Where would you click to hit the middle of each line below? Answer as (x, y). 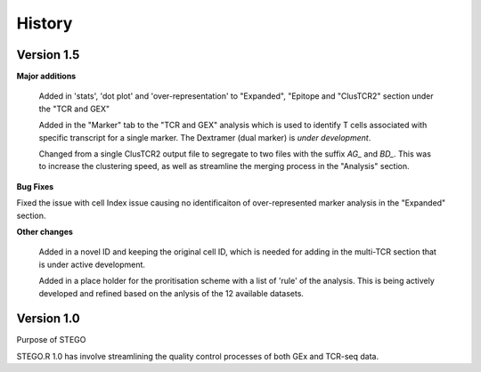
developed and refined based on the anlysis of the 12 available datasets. (171, 293)
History (45, 23)
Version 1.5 (48, 55)
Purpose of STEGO (51, 340)
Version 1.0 (48, 319)
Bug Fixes (35, 186)
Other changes (45, 231)
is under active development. (92, 264)
